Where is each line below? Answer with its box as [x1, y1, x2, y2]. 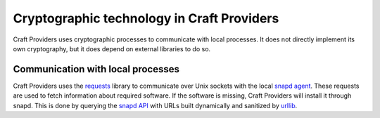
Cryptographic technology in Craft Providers [13, 11, 279, 26]
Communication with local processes [13, 63, 179, 75]
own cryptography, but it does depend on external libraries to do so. [13, 44, 211, 53]
